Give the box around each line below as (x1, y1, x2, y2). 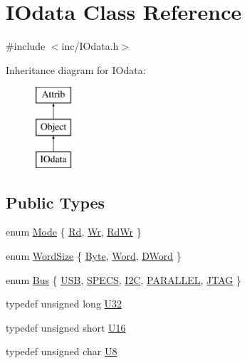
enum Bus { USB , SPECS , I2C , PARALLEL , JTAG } (6, 272, 242, 287)
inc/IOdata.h (61, 38, 119, 53)
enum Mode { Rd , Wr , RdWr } (6, 224, 142, 239)
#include (6, 38, 46, 53)
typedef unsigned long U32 (6, 296, 122, 311)
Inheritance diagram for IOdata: (6, 62, 146, 77)
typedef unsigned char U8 (6, 344, 117, 359)
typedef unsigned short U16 (6, 320, 126, 335)
